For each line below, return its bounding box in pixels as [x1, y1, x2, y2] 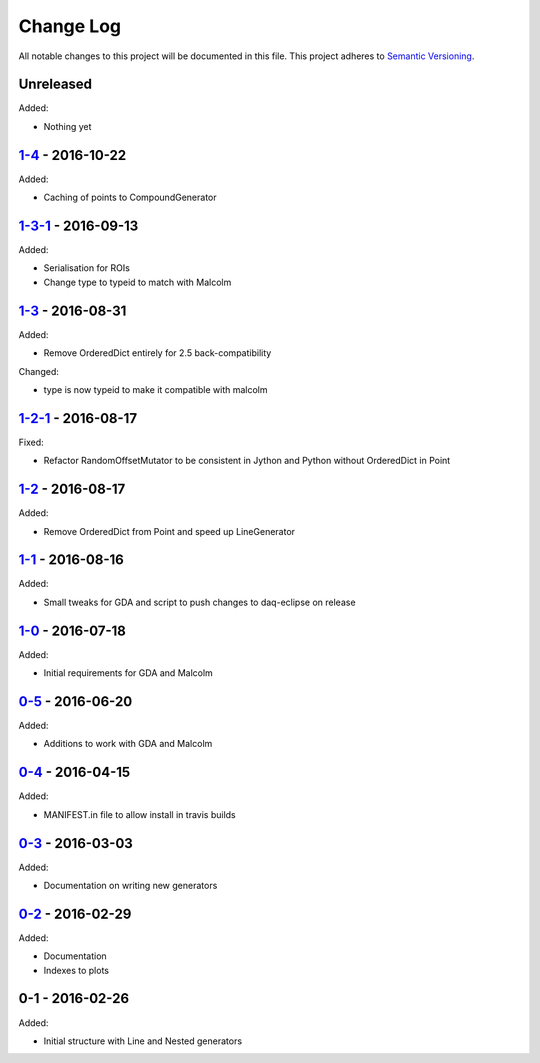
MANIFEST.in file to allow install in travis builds [43, 808, 236, 820]
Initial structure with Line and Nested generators [43, 1035, 243, 1047]
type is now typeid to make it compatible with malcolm [43, 383, 269, 395]
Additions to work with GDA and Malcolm [43, 738, 213, 750]
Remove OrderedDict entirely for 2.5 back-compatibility [43, 347, 272, 359]
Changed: [18, 365, 59, 377]
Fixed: [18, 436, 44, 448]
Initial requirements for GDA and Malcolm [43, 667, 214, 679]
